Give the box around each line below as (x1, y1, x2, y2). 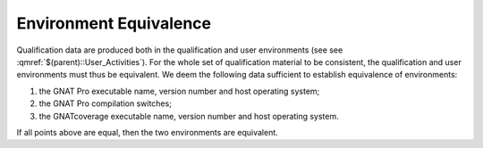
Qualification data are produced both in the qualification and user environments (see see (16, 45, 343, 55)
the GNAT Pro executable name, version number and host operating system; (38, 86, 320, 96)
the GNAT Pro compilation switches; (38, 98, 172, 109)
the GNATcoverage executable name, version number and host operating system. (38, 111, 339, 121)
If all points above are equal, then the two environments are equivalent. (16, 127, 279, 137)
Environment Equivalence (16, 13, 212, 33)
